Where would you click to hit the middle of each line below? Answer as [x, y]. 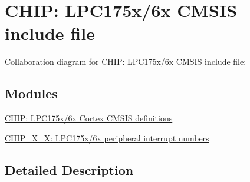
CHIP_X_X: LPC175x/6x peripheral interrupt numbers [107, 138]
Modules [31, 93]
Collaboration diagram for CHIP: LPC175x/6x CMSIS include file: [126, 62]
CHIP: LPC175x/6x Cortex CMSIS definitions [89, 118]
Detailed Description [69, 169]
